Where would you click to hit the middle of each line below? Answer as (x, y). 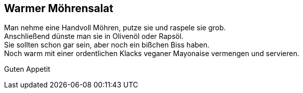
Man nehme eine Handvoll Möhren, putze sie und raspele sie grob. (115, 28)
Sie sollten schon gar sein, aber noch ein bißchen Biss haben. (107, 45)
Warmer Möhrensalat (59, 8)
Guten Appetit (27, 69)
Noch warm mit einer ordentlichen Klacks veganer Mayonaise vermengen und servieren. (152, 54)
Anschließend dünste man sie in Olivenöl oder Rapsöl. (94, 36)
